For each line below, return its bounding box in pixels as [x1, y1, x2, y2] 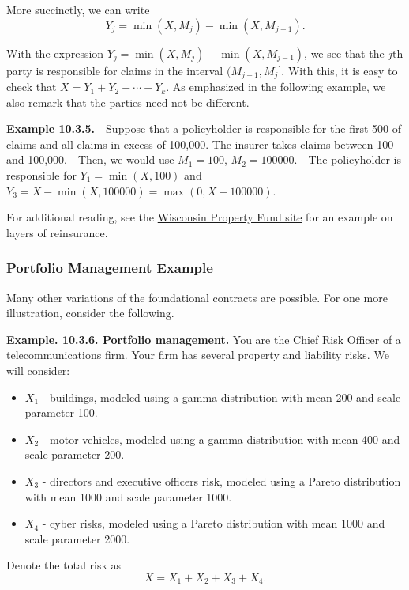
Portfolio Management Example [6, 258, 213, 278]
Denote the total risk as [6, 557, 122, 573]
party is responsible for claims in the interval [6, 62, 223, 78]
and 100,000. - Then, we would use [6, 151, 174, 168]
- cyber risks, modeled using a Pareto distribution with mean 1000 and [42, 515, 385, 531]
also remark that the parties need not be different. [6, 93, 250, 110]
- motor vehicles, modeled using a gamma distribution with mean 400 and [42, 430, 400, 447]
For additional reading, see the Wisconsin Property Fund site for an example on [6, 209, 393, 225]
